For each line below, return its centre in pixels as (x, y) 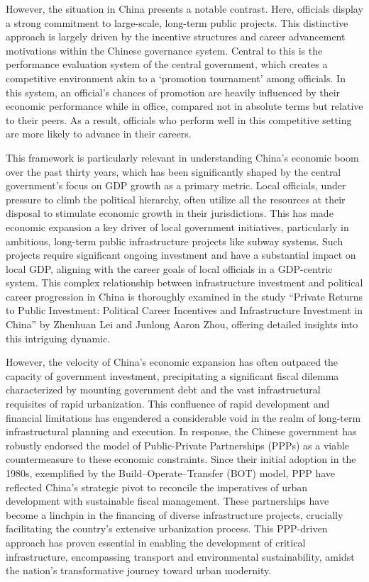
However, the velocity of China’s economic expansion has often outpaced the (172, 362)
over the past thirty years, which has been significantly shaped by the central (174, 171)
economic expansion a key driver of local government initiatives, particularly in (177, 226)
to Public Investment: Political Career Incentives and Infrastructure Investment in (184, 310)
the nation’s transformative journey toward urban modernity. (139, 570)
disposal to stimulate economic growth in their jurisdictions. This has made (170, 213)
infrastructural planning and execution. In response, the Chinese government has (181, 431)
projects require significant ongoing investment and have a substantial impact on (181, 255)
